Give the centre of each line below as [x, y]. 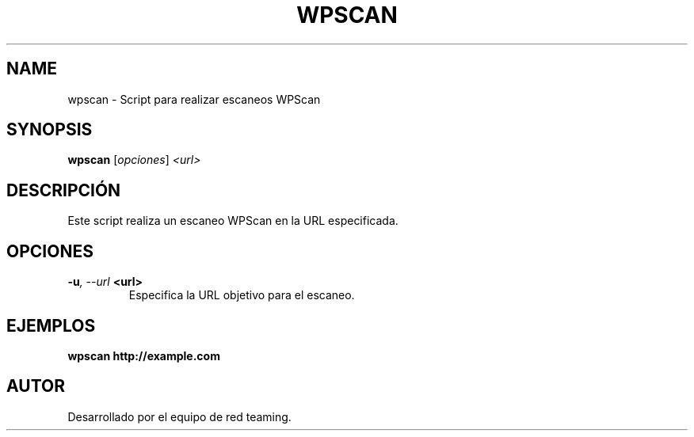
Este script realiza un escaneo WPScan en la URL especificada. [233, 221]
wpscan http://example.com [144, 355]
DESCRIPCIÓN [64, 190]
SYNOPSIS [50, 130]
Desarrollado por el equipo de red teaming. [179, 416]
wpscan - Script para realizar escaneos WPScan [194, 99]
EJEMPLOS [51, 325]
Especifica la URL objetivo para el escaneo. [242, 295]
